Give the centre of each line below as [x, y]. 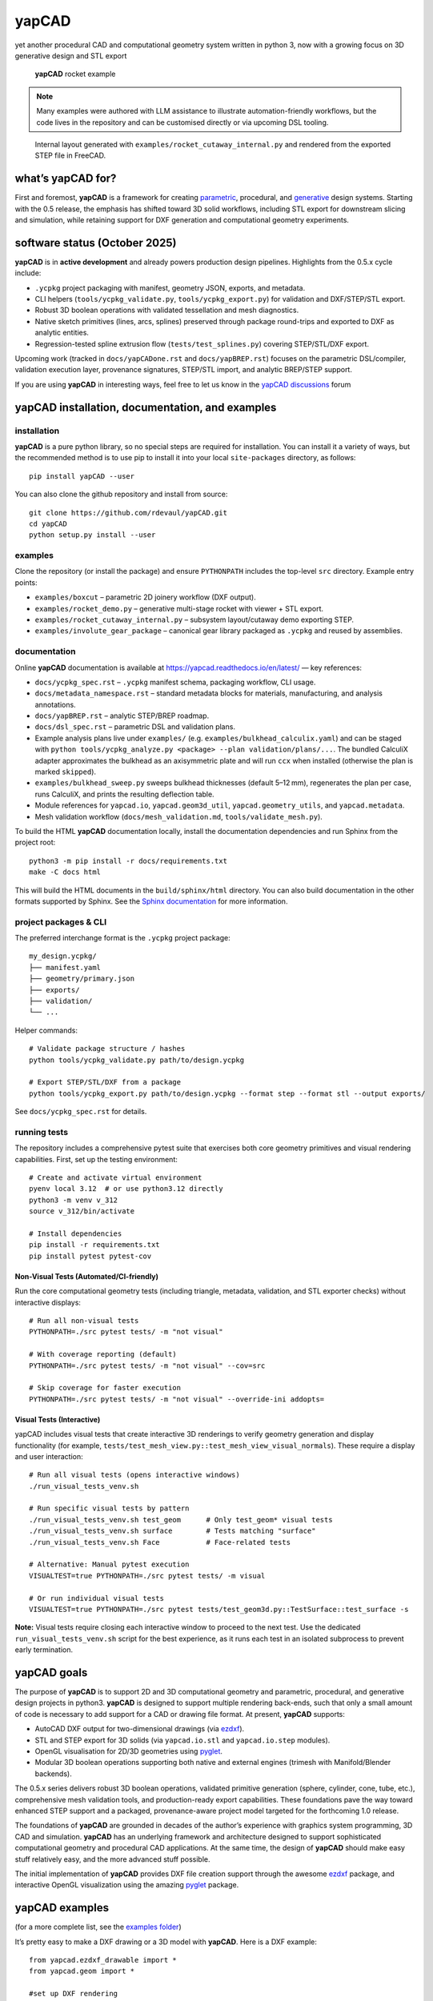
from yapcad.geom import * [82, 1971]
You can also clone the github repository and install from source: [121, 494]
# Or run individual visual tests [96, 1598]
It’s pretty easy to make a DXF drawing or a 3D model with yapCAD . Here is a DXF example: [166, 1942]
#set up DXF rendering [74, 1994]
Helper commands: [46, 1030]
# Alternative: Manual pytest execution [109, 1564]
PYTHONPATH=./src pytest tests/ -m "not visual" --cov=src [147, 1365]
